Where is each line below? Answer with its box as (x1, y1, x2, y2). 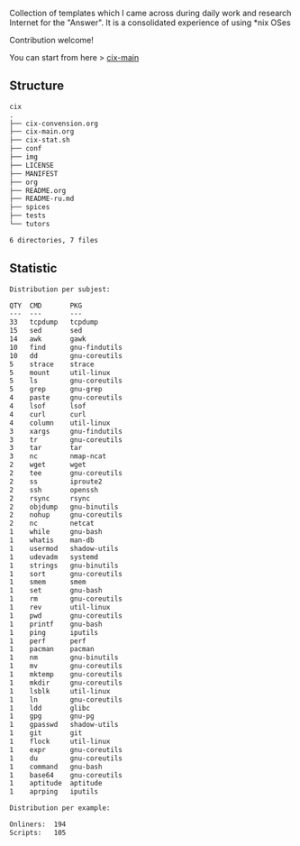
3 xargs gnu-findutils (9, 427, 123, 436)
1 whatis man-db (9, 536, 95, 545)
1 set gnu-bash (9, 586, 103, 595)
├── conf (9, 144, 42, 153)
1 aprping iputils (9, 787, 99, 796)
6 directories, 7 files (9, 235, 99, 244)
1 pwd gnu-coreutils (9, 611, 123, 621)
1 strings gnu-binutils (9, 561, 119, 570)
